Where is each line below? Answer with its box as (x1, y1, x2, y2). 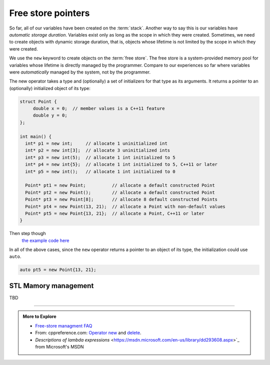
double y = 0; (32, 112, 67, 118)
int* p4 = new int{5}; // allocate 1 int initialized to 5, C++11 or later (25, 161, 217, 167)
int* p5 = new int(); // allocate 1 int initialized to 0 (25, 168, 175, 174)
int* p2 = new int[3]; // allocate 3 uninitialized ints (25, 147, 170, 153)
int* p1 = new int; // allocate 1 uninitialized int (25, 140, 167, 146)
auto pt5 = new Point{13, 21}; (19, 267, 97, 272)
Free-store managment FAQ (35, 322, 92, 328)
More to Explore (22, 313, 57, 319)
